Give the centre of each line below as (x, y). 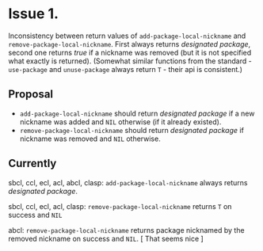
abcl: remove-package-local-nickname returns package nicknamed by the (126, 230)
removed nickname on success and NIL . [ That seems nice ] (106, 238)
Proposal (31, 95)
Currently (32, 164)
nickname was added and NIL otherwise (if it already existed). (120, 122)
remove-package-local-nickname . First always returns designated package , (130, 44)
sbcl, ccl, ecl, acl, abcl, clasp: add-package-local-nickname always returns (128, 182)
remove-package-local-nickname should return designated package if (131, 130)
